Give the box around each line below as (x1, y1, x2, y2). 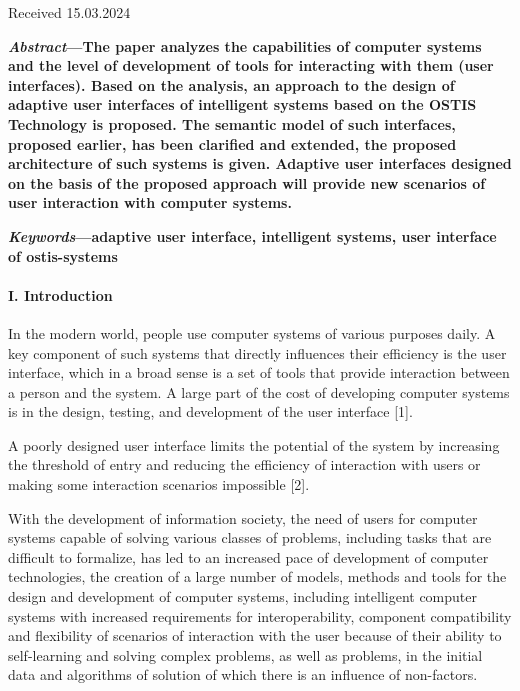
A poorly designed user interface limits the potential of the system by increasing (8, 434, 500, 455)
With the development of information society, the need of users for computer (8, 507, 478, 528)
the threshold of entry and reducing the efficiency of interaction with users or (8, 454, 481, 475)
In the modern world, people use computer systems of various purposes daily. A (8, 322, 496, 343)
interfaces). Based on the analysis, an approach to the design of (8, 74, 455, 95)
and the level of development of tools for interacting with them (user (8, 55, 494, 76)
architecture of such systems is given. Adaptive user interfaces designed (8, 153, 512, 174)
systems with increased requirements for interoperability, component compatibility (8, 605, 512, 626)
